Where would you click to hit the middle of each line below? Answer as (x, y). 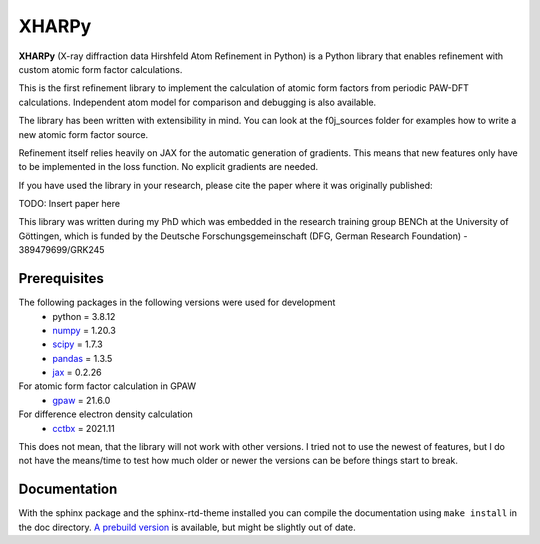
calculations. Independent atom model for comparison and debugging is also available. (197, 102)
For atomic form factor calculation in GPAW (107, 386)
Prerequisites (61, 278)
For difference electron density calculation (106, 414)
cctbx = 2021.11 (83, 428)
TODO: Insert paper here (69, 204)
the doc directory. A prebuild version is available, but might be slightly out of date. (187, 527)
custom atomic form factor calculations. (100, 69)
